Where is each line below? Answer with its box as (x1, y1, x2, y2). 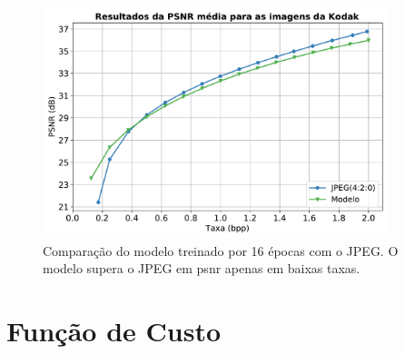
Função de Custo (6, 312, 222, 349)
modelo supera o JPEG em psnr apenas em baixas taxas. (43, 259, 361, 278)
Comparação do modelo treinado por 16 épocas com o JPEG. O (43, 241, 399, 260)
